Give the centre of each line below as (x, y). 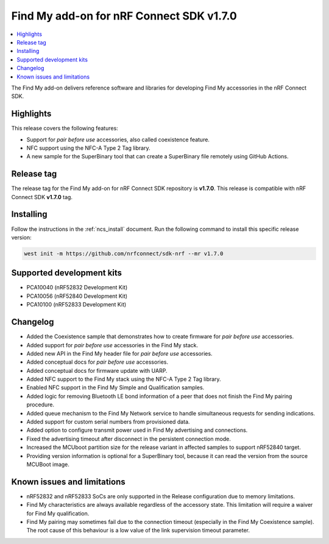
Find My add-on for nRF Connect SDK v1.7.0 (124, 16)
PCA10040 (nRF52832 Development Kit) (77, 288)
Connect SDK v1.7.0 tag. (42, 197)
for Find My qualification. (58, 513)
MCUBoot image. (48, 464)
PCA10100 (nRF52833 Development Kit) (76, 305)
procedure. (41, 404)
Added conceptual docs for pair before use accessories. (97, 362)
